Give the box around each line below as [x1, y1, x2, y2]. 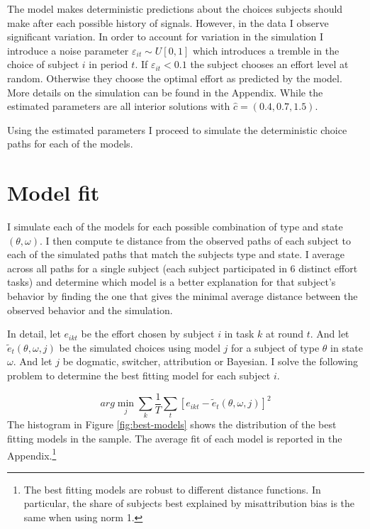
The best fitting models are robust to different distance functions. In [23, 481, 321, 496]
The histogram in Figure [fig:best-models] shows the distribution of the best [7, 417, 337, 432]
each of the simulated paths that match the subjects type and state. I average [7, 247, 344, 262]
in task [224, 326, 254, 341]
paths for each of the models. [7, 136, 133, 151]
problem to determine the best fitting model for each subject [7, 368, 271, 382]
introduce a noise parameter [7, 43, 129, 57]
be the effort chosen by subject [81, 326, 215, 341]
